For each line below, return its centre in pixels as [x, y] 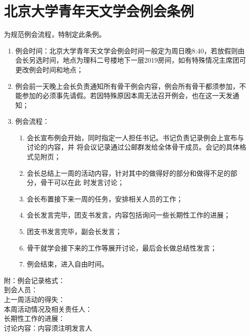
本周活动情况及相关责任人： [48, 309]
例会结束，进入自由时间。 [68, 264]
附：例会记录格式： [34, 280]
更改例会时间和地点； [49, 69]
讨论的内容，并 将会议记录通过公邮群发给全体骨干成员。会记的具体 [133, 147]
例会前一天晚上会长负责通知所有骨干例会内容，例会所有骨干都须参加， [127, 86]
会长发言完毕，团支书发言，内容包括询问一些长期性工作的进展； [129, 215]
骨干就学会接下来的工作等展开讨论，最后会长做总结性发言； [122, 247]
